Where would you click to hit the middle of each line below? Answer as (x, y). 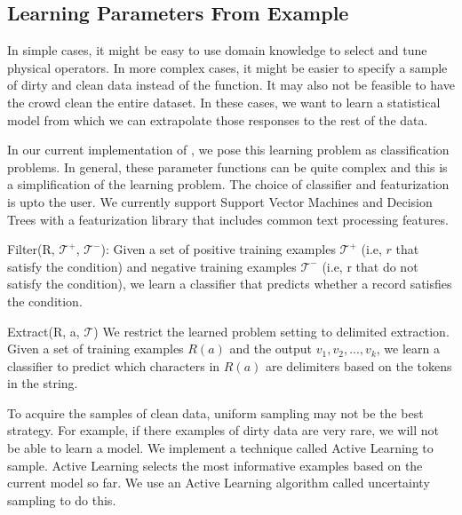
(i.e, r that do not (370, 266)
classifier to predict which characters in (114, 365)
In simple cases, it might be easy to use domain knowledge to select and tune (217, 50)
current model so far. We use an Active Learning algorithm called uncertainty (219, 483)
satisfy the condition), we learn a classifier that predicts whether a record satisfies (230, 284)
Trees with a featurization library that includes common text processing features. (228, 219)
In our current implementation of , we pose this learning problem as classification (228, 150)
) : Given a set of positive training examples (218, 249)
